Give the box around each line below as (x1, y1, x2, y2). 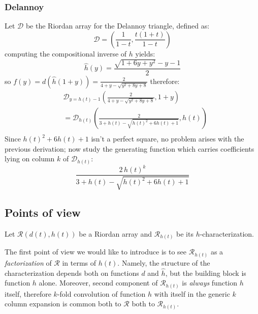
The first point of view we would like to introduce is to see (5, 246, 187, 257)
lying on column (5, 153, 55, 164)
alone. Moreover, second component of (39, 277, 158, 288)
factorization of (5, 257, 52, 268)
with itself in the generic (154, 288, 230, 299)
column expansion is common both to (5, 298, 121, 309)
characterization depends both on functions (5, 267, 139, 278)
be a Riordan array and (79, 228, 152, 239)
